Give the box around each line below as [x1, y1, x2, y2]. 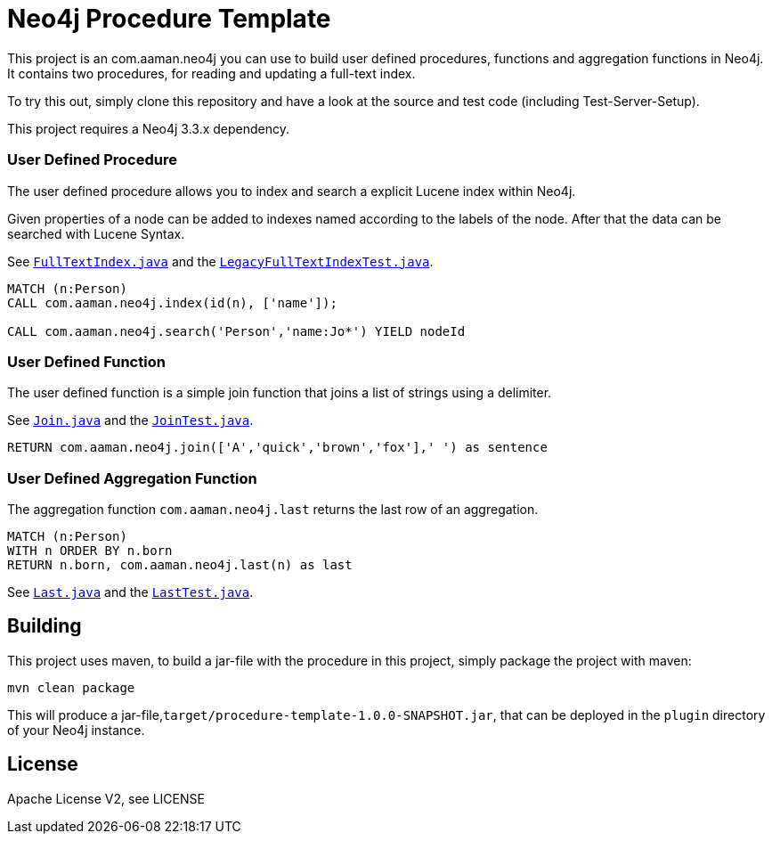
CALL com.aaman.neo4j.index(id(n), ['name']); [7, 295, 337, 310]
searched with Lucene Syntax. [7, 225, 185, 241]
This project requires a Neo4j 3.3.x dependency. [7, 120, 290, 136]
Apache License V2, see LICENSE [7, 790, 205, 806]
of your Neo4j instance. [7, 722, 145, 738]
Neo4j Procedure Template [7, 4, 331, 34]
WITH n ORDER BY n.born [7, 543, 173, 558]
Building [7, 615, 82, 638]
